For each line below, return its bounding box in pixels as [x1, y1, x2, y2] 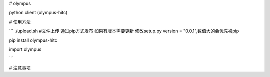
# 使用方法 [9, 19, 31, 25]
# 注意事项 [9, 65, 31, 71]
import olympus [9, 46, 42, 52]
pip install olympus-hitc [9, 37, 57, 43]
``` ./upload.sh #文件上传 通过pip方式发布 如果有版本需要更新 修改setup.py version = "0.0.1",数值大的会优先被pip [9, 28, 239, 34]
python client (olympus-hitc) [9, 10, 68, 16]
